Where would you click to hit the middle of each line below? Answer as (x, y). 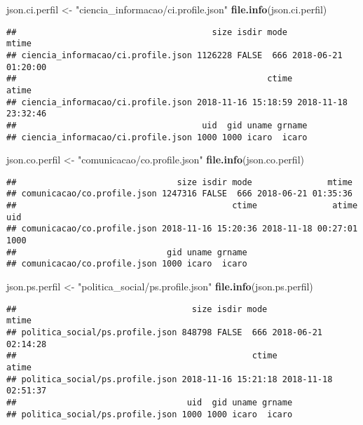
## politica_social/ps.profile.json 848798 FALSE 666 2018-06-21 (165, 332)
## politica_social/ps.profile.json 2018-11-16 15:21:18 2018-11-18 (170, 379)
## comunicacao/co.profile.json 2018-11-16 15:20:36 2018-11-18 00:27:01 (182, 229)
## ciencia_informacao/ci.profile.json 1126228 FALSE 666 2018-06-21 (174, 55)
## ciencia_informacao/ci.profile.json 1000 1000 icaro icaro (157, 137)
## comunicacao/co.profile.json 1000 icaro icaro (127, 264)
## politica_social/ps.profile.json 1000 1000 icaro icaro (150, 414)
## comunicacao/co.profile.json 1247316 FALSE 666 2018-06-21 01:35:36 (179, 194)
